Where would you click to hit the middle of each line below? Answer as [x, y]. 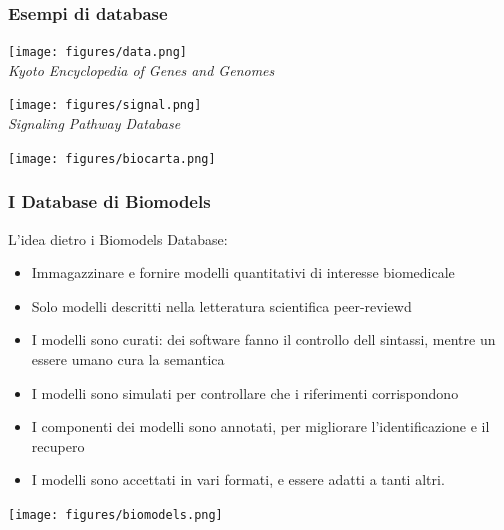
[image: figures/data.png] [97, 52]
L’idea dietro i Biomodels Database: [118, 238]
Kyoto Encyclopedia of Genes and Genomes [141, 69]
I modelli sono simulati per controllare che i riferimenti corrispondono [245, 392]
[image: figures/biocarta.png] [112, 158]
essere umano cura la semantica [128, 358]
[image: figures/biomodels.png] [115, 514]
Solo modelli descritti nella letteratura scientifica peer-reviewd [221, 305]
